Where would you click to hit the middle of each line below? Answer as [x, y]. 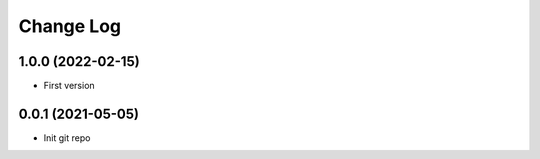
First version [69, 86]
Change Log [70, 26]
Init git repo [67, 137]
